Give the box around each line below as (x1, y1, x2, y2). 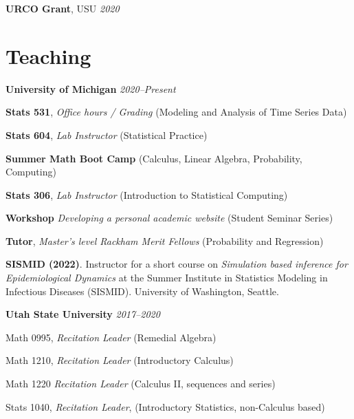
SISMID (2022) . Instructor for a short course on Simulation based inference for (5, 257, 348, 271)
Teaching (5, 41, 91, 69)
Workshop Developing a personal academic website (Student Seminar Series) (5, 211, 333, 225)
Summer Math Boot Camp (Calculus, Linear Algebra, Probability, (5, 151, 302, 165)
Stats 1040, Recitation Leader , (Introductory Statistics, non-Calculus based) (5, 399, 325, 413)
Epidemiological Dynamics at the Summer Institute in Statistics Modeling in (5, 270, 328, 285)
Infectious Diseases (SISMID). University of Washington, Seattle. (5, 283, 279, 298)
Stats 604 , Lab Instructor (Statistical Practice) (5, 127, 208, 142)
